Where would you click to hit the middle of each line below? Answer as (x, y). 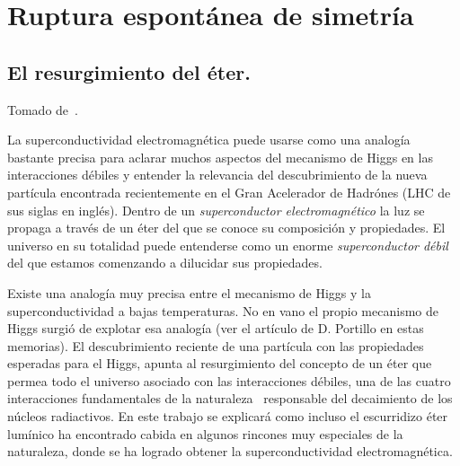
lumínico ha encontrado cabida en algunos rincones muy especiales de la (205, 433)
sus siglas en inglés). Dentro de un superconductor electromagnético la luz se (216, 210)
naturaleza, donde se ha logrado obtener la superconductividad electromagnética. (230, 451)
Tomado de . (43, 109)
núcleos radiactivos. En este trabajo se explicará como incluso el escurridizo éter (228, 416)
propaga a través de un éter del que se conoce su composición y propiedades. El (226, 228)
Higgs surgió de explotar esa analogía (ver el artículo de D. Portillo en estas (216, 328)
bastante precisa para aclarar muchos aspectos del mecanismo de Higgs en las (220, 157)
